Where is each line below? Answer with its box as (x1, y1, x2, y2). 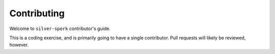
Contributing (9, 8, 65, 19)
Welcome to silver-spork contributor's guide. (9, 25, 111, 32)
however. (9, 42, 29, 48)
